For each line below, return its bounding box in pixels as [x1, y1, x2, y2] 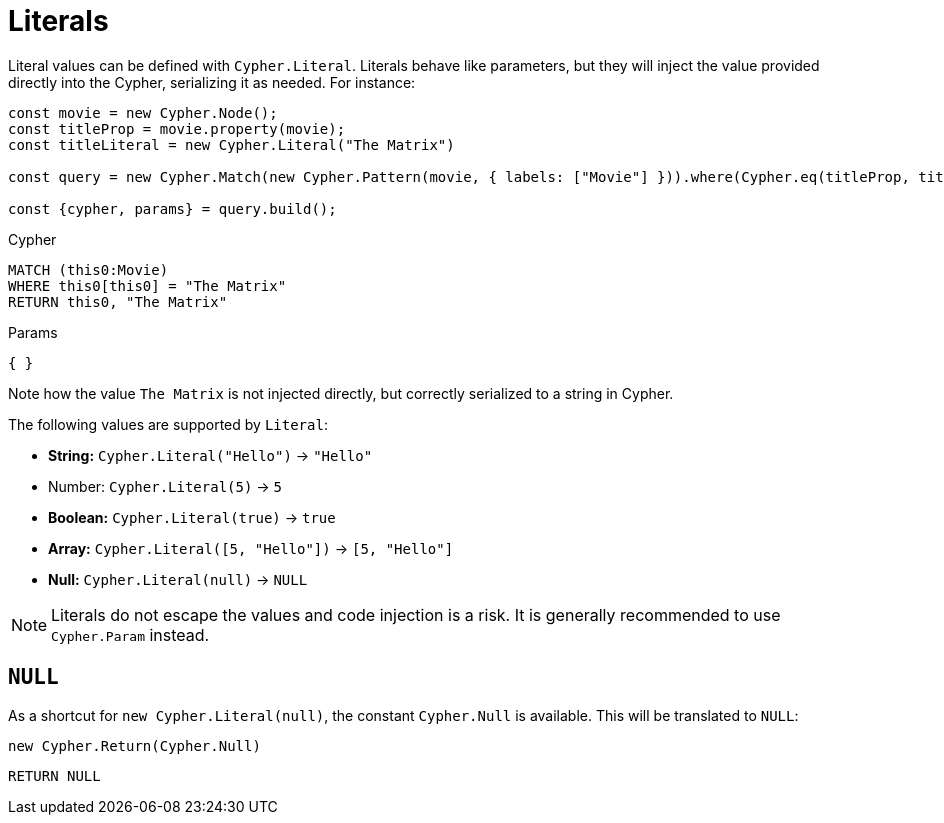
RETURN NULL [8, 767, 101, 784]
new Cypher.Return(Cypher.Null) [8, 737, 261, 754]
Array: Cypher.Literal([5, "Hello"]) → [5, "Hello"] [48, 539, 454, 557]
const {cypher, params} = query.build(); [8, 200, 337, 217]
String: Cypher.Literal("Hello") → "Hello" [48, 446, 373, 464]
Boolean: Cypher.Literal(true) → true [48, 508, 336, 526]
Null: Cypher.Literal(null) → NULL [48, 570, 308, 588]
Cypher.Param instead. [51, 624, 210, 645]
